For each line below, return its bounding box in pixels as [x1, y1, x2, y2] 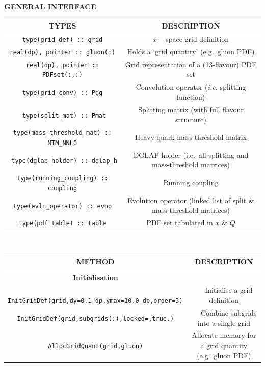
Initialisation [72, 272, 118, 283]
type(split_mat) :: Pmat [22, 111, 107, 119]
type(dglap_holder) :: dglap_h [11, 157, 117, 164]
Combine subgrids [200, 307, 257, 318]
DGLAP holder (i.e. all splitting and [133, 149, 249, 160]
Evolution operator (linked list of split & [127, 194, 254, 205]
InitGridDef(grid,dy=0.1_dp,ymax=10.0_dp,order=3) [8, 297, 183, 305]
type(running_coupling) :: [16, 175, 108, 182]
